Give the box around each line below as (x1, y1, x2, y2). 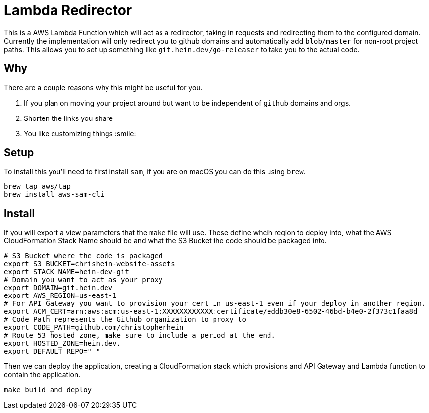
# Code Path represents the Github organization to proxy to (4, 315, 246, 324)
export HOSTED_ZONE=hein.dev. (4, 339, 121, 348)
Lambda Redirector (4, 2, 132, 19)
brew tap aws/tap (4, 182, 71, 191)
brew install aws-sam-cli (4, 190, 105, 199)
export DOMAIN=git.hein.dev (4, 284, 113, 292)
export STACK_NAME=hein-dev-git (4, 268, 129, 276)
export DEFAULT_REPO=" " (4, 347, 100, 355)
